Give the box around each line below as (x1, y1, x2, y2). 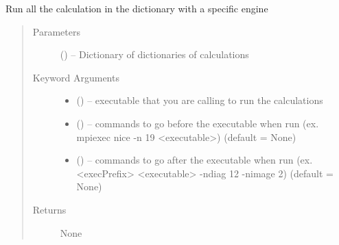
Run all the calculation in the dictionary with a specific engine (5, 1, 268, 15)
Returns (32, 202, 67, 216)
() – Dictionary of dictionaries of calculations (60, 47, 249, 62)
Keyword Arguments (32, 70, 119, 84)
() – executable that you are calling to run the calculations (76, 93, 323, 107)
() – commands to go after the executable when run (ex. (76, 153, 313, 167)
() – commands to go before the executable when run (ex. (76, 116, 319, 130)
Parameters (32, 24, 80, 38)
